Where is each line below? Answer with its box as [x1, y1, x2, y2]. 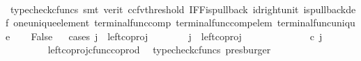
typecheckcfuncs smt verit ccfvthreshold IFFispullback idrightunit [10, 1, 299, 16]
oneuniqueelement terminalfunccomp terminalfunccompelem [13, 15, 272, 30]
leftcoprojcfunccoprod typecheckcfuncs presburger [47, 42, 271, 57]
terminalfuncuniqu [277, 15, 355, 30]
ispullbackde [303, 1, 356, 16]
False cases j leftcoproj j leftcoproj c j [31, 28, 323, 43]
